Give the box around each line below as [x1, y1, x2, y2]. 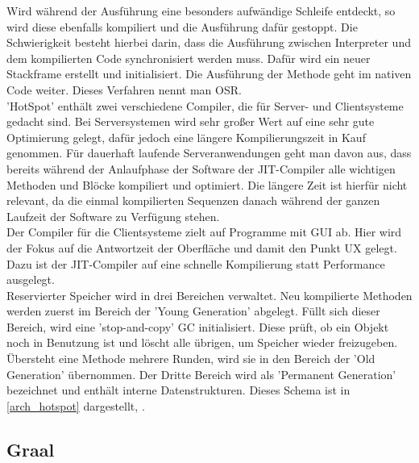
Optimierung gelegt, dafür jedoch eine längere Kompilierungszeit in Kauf [6, 128, 366, 145]
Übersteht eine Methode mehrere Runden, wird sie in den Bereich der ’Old [6, 350, 375, 367]
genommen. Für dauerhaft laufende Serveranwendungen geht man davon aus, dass [6, 144, 412, 161]
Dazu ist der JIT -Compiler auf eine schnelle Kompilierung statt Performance [6, 255, 385, 272]
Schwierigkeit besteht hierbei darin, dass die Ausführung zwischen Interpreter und [6, 34, 411, 51]
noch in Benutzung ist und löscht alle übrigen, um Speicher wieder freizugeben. [6, 334, 398, 351]
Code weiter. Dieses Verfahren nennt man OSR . [6, 81, 242, 98]
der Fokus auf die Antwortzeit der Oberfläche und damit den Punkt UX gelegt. [6, 239, 397, 256]
